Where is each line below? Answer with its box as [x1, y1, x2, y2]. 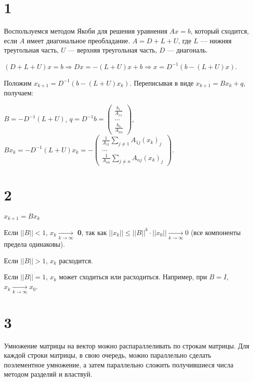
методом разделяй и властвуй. [4, 369, 93, 379]
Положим [4, 77, 32, 88]
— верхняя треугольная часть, [68, 45, 157, 55]
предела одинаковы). [4, 239, 65, 249]
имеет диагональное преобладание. [27, 35, 130, 45]
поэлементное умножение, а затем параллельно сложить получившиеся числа [4, 359, 234, 369]
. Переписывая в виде [129, 77, 194, 88]
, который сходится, [191, 26, 249, 36]
